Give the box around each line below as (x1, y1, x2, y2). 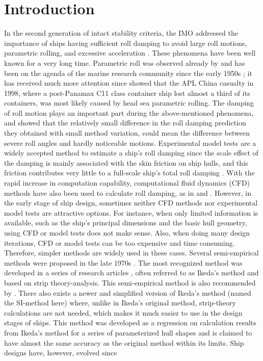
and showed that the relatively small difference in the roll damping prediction (4, 117, 246, 128)
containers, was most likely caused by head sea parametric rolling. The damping (4, 97, 254, 108)
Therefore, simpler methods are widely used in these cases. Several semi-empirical (4, 247, 259, 258)
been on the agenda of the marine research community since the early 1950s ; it (4, 67, 252, 78)
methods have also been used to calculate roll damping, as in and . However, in (4, 187, 251, 198)
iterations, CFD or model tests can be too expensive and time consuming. (4, 237, 235, 248)
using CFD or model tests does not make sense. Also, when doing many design (4, 227, 250, 238)
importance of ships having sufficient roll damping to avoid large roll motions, (4, 37, 247, 48)
